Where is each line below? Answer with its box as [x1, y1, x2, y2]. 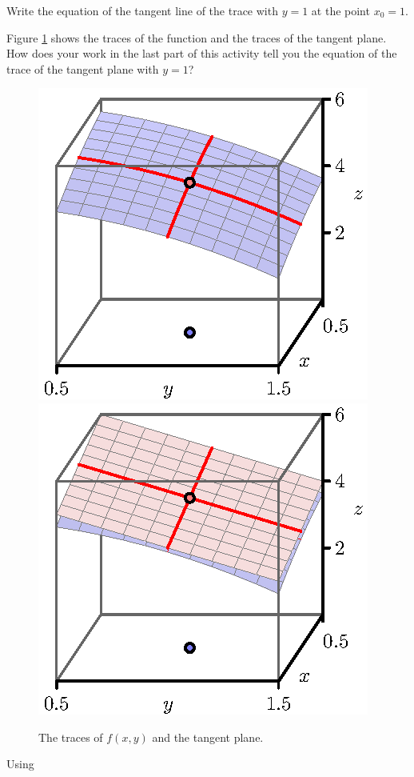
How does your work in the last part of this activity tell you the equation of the [6, 45, 397, 62]
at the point [311, 2, 370, 18]
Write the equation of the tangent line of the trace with [6, 2, 278, 18]
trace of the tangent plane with [6, 60, 159, 77]
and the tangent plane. [152, 728, 264, 745]
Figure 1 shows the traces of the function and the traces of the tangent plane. [6, 29, 387, 46]
